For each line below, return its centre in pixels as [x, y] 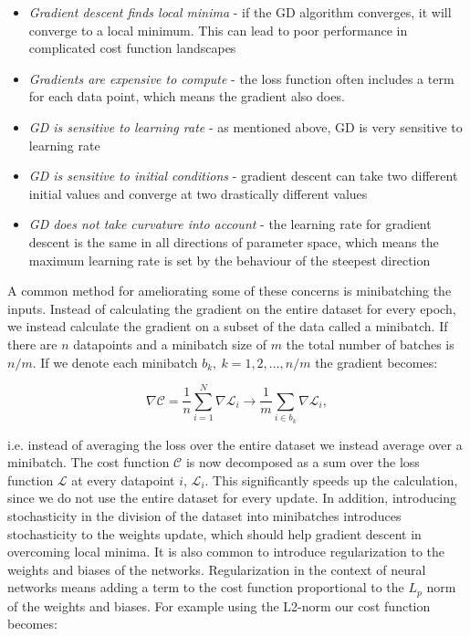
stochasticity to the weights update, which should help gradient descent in [214, 533]
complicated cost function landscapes [132, 48]
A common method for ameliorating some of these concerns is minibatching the [230, 291]
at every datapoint [123, 480]
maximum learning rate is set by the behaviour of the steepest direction [230, 260]
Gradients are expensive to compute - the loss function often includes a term [241, 78]
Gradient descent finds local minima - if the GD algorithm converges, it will [240, 12]
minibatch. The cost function [89, 462]
